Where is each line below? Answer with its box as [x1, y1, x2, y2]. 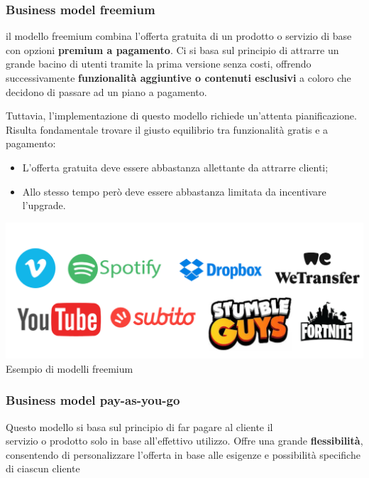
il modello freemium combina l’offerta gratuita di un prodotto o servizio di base [6, 28, 352, 43]
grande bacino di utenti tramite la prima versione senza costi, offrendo [6, 56, 312, 71]
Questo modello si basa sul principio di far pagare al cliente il [6, 419, 273, 434]
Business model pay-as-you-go [6, 391, 180, 409]
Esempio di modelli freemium [6, 361, 133, 376]
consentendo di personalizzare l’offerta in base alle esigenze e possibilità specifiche [6, 447, 360, 462]
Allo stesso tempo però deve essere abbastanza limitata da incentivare [22, 184, 326, 198]
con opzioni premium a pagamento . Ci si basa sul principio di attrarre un [6, 42, 339, 57]
